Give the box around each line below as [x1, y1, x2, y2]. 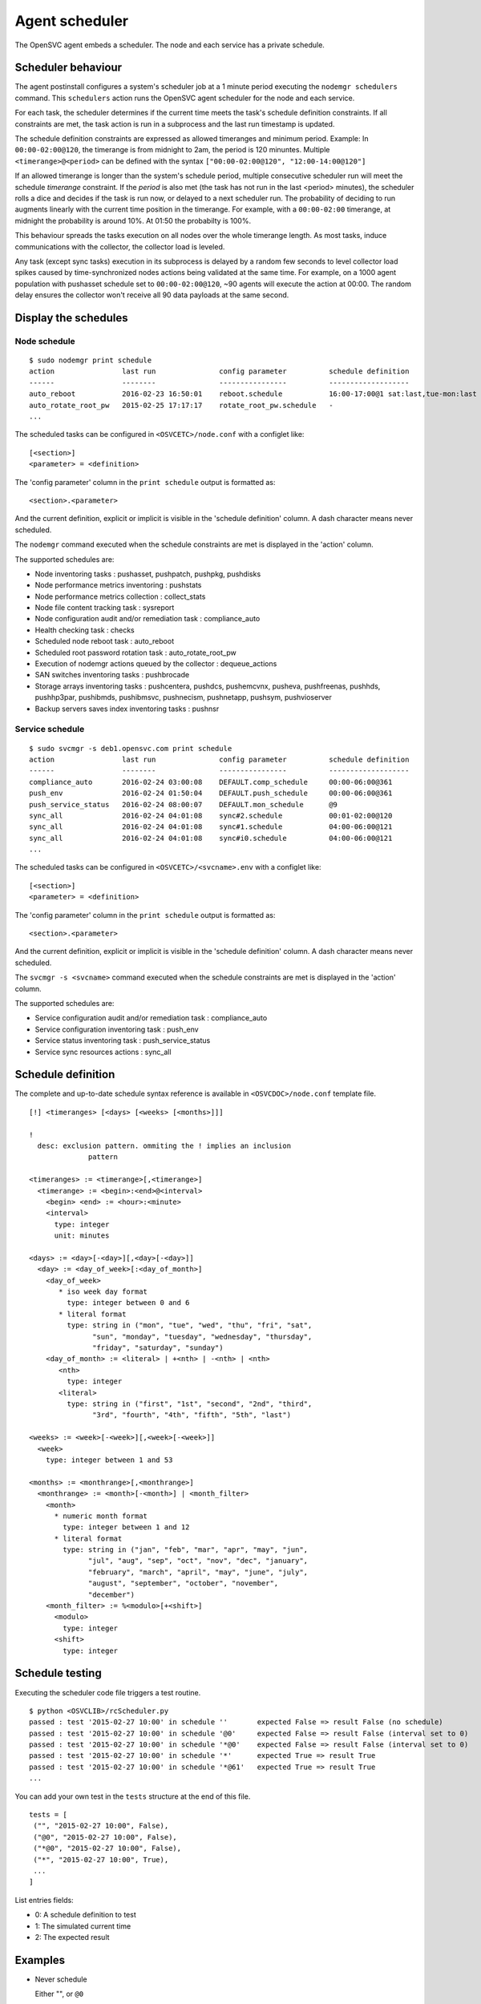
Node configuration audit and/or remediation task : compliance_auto [34, 614, 261, 624]
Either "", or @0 [34, 1989, 84, 1999]
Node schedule [14, 335, 75, 346]
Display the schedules [14, 311, 128, 325]
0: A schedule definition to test [34, 1910, 136, 1920]
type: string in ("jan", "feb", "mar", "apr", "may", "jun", [63, 1545, 309, 1554]
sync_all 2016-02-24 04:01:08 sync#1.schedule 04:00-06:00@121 [29, 822, 393, 831]
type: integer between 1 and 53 [45, 1455, 173, 1465]
